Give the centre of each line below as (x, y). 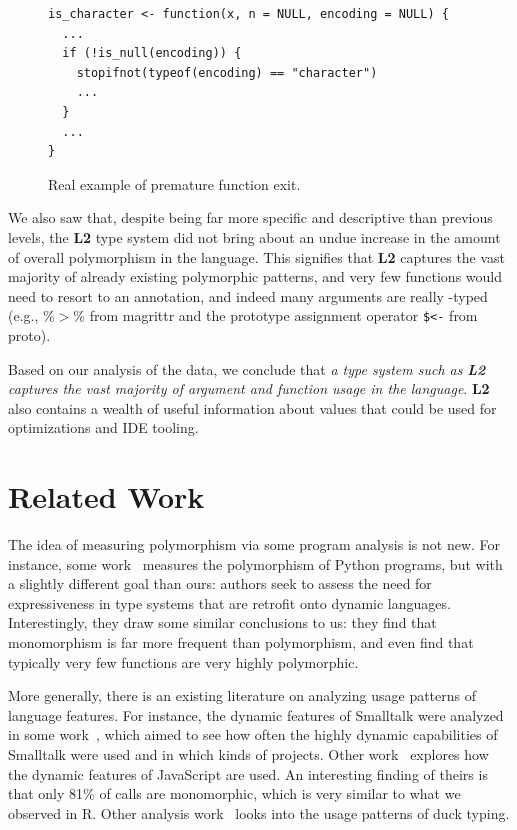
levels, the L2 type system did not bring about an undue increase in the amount (254, 236)
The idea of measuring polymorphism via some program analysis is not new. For (254, 544)
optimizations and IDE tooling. (103, 427)
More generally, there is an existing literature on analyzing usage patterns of (242, 695)
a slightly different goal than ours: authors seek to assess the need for (220, 583)
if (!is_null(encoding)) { (152, 53)
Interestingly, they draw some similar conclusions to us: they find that (222, 622)
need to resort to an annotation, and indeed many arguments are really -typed (248, 295)
